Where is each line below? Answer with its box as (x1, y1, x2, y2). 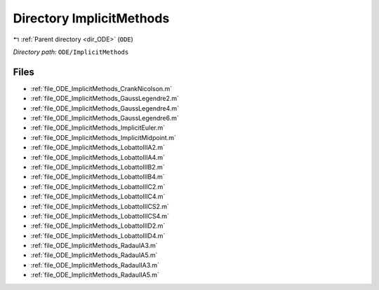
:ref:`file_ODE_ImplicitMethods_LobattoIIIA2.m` (30, 144, 165, 152)
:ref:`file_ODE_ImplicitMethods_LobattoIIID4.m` (30, 231, 166, 240)
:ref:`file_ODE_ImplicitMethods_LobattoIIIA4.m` (30, 153, 165, 161)
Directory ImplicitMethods (13, 11, 170, 26)
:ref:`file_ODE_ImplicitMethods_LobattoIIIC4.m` (30, 193, 166, 201)
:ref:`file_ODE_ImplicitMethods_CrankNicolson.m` (30, 84, 173, 92)
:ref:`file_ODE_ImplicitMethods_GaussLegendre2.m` (30, 95, 179, 103)
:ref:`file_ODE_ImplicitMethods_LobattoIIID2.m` (30, 221, 166, 230)
